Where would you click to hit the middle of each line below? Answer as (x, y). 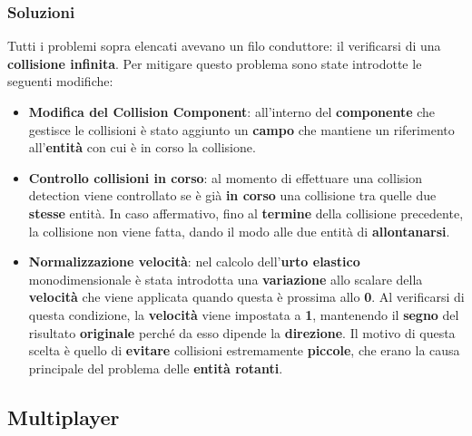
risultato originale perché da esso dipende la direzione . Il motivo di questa (242, 332)
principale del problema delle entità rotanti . (156, 368)
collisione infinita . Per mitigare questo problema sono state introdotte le (215, 63)
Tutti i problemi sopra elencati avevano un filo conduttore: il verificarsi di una (224, 46)
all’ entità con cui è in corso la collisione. (142, 147)
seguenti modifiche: (60, 81)
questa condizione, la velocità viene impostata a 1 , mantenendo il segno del (244, 314)
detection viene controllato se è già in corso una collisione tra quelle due (232, 195)
